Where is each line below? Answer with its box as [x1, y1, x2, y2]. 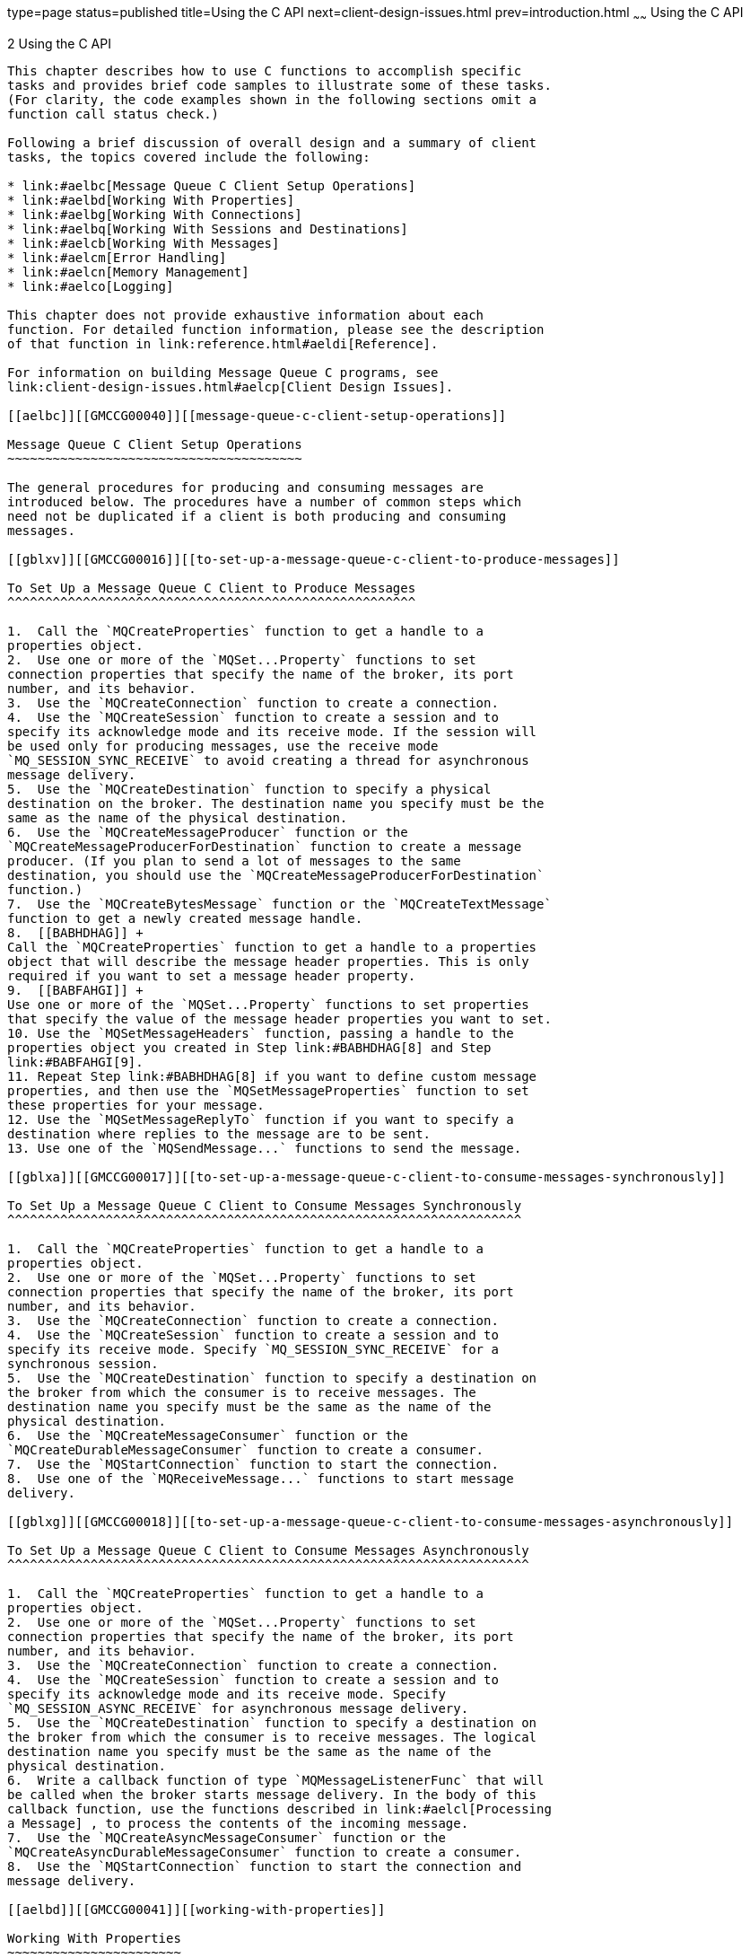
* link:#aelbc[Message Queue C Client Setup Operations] [7, 178, 416, 193]
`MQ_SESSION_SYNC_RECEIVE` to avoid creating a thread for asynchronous [7, 752, 529, 768]
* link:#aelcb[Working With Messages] [7, 235, 280, 250]
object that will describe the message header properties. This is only [7, 953, 529, 969]
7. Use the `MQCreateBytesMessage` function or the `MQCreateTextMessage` [7, 896, 552, 911]
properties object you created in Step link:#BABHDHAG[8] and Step [7, 1040, 492, 1055]
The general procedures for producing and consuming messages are [7, 479, 484, 495]
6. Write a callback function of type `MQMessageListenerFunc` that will [7, 1772, 545, 1787]
